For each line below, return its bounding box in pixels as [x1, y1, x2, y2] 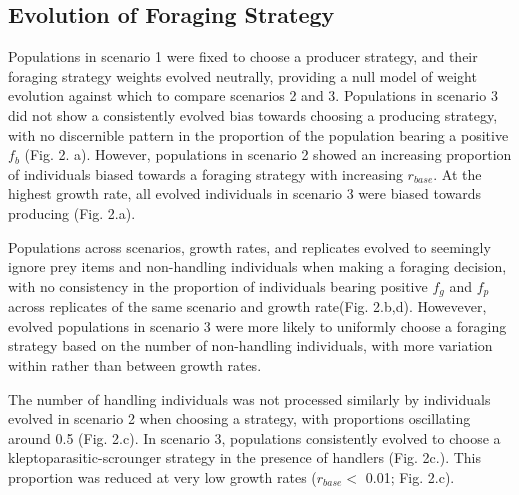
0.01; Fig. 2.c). [365, 466, 455, 487]
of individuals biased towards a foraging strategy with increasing [8, 163, 403, 184]
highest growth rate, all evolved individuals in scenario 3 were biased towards [8, 183, 482, 204]
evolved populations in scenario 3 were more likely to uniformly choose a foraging [8, 315, 507, 336]
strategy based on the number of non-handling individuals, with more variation [8, 335, 493, 356]
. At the [433, 163, 482, 184]
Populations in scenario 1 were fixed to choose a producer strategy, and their [8, 46, 478, 67]
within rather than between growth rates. [8, 354, 262, 375]
